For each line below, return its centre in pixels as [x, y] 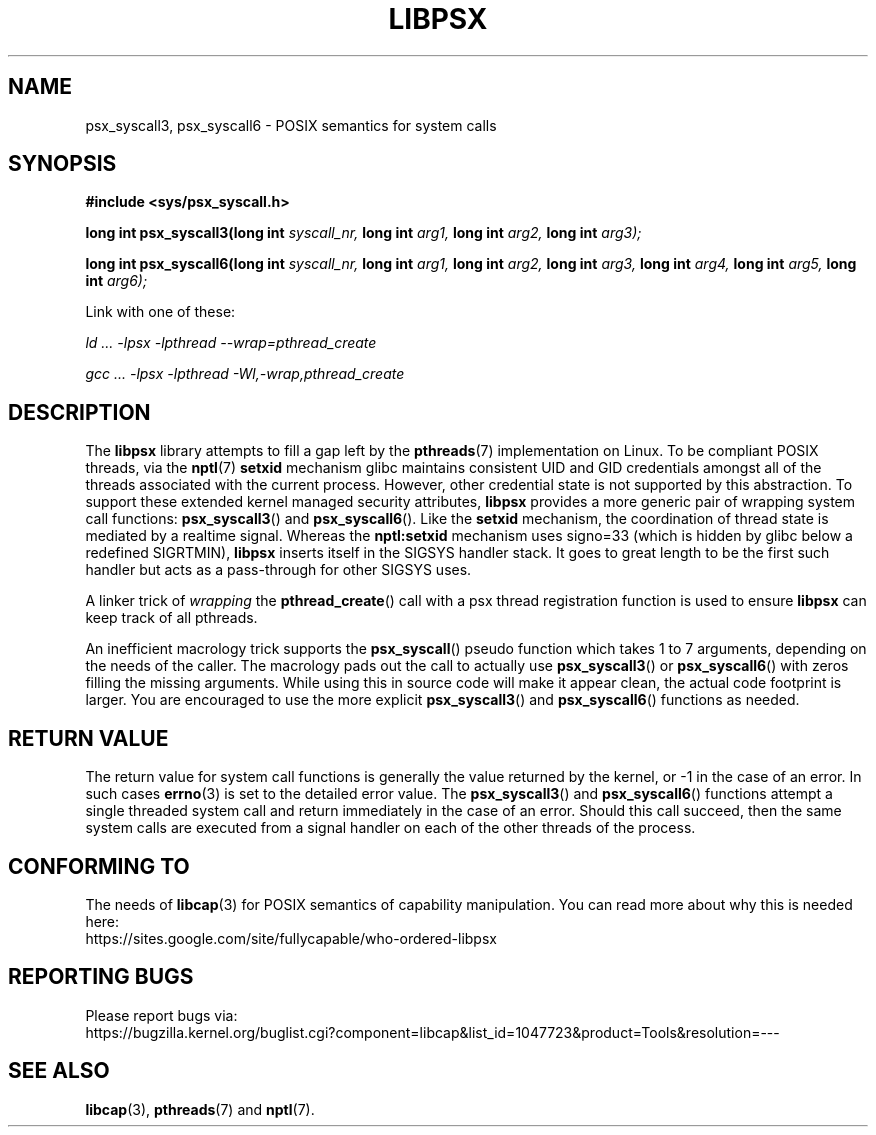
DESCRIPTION [79, 412]
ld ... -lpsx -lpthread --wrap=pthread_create [231, 343]
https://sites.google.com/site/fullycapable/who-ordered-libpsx [291, 938]
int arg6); [116, 281]
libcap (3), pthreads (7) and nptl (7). [200, 1109]
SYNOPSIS [62, 164]
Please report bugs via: [161, 1015]
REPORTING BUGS [101, 977]
